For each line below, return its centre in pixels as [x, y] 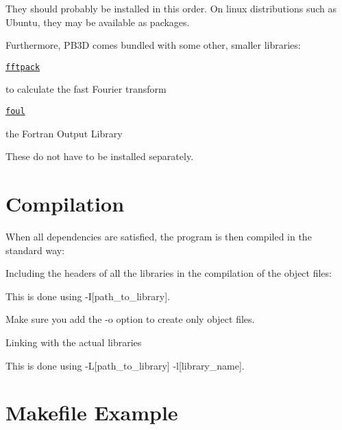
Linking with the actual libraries [74, 342]
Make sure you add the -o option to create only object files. [130, 319]
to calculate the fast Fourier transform [86, 89]
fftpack [23, 67]
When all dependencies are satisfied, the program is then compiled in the [159, 236]
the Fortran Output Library [64, 133]
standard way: [35, 250]
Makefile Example [92, 412]
